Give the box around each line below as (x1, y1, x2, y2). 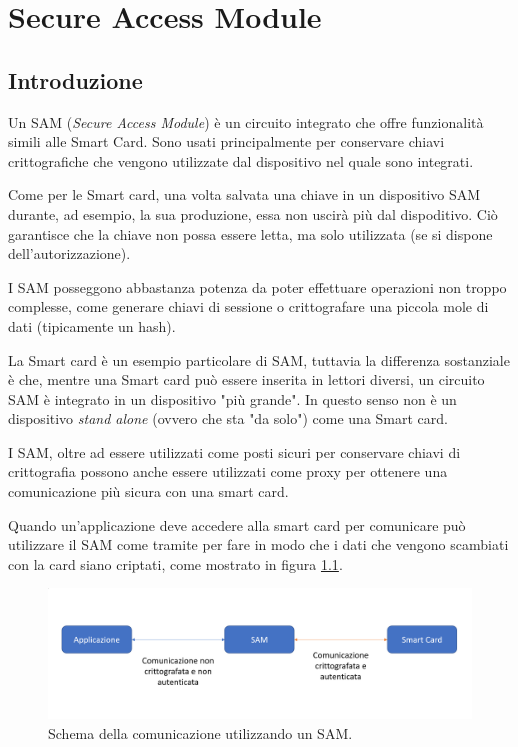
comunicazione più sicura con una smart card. (8, 481, 289, 502)
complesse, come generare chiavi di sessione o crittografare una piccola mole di (8, 296, 489, 317)
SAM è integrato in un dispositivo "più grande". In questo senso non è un (8, 388, 457, 409)
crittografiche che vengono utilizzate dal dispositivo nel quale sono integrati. (8, 150, 474, 171)
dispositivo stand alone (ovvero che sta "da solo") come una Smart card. (8, 408, 448, 429)
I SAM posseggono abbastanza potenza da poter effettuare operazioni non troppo (8, 276, 507, 297)
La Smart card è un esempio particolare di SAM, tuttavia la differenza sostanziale (8, 349, 510, 370)
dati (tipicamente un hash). (8, 315, 176, 336)
